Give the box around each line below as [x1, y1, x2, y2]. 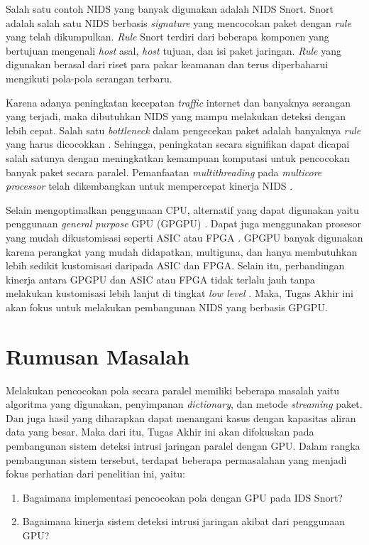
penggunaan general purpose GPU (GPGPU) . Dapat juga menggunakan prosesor [6, 216, 362, 231]
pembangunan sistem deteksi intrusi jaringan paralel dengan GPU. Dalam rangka [6, 438, 360, 453]
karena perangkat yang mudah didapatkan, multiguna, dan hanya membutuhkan [6, 244, 358, 259]
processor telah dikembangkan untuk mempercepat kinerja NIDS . [6, 178, 293, 193]
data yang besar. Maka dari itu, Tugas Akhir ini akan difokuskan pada [6, 424, 314, 439]
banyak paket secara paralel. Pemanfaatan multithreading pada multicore [6, 164, 322, 179]
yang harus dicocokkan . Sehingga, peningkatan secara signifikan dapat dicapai [6, 136, 350, 151]
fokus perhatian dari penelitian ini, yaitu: [6, 466, 186, 481]
